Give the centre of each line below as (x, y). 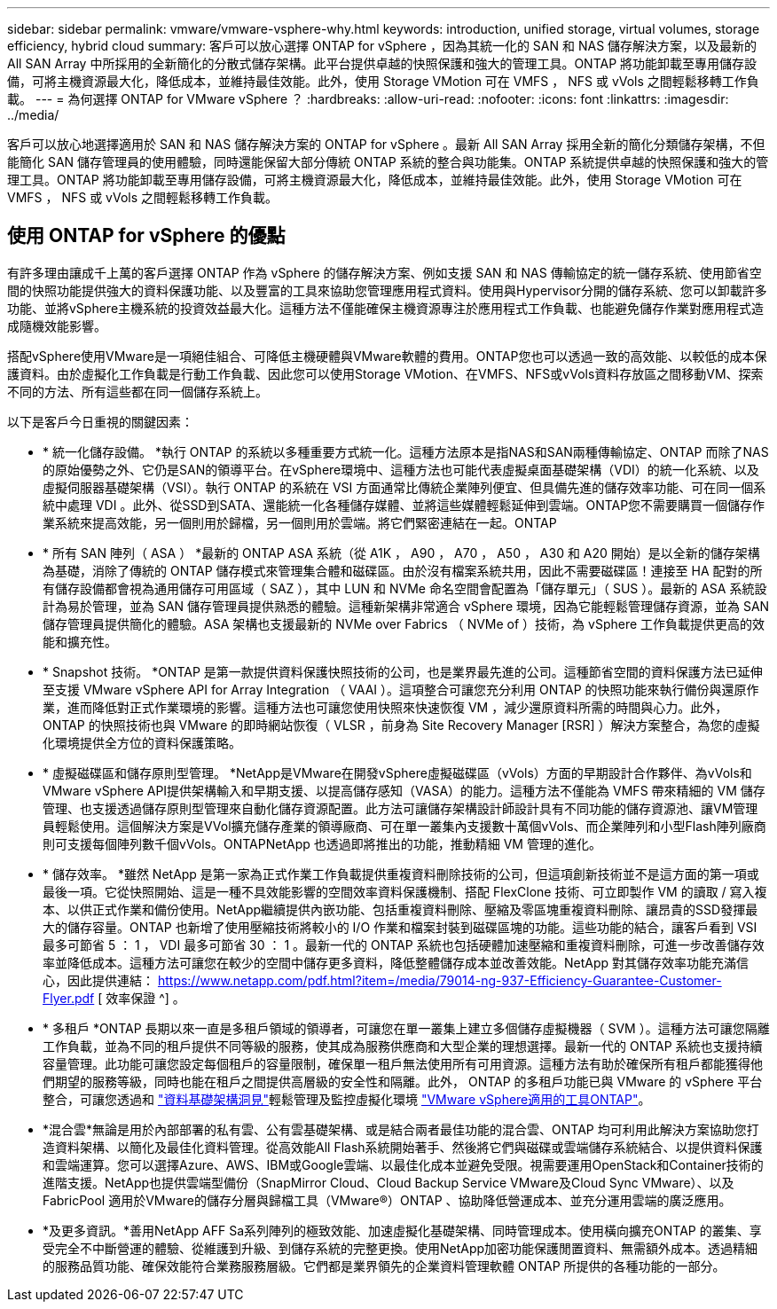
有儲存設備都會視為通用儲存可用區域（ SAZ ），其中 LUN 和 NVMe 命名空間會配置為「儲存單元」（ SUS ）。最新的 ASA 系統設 (405, 588)
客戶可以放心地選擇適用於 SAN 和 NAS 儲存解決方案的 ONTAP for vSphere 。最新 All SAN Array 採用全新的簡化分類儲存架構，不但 (386, 144)
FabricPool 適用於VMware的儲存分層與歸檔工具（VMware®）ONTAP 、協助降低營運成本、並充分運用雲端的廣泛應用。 (387, 1200)
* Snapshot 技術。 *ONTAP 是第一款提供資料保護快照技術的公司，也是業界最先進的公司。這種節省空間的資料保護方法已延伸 (403, 671)
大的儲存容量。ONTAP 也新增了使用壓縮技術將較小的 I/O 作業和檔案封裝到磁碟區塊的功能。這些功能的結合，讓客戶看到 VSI (400, 927)
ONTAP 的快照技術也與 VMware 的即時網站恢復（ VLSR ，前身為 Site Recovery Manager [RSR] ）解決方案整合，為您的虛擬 (401, 725)
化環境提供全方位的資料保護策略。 (142, 742)
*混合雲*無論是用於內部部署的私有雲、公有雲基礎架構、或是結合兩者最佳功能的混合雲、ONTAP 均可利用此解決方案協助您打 (401, 1129)
